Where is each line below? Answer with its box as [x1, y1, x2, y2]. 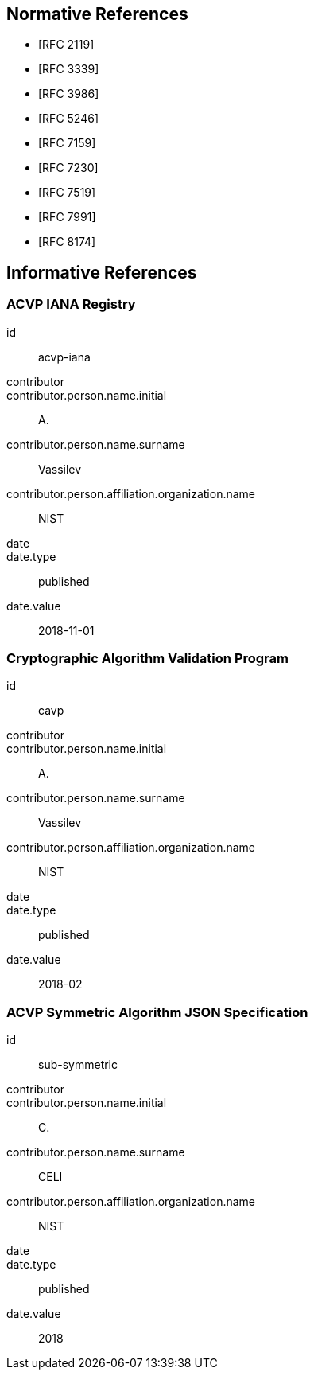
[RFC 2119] [38, 37, 95, 52]
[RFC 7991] [38, 210, 96, 224]
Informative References [6, 262, 197, 283]
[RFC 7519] [38, 185, 96, 200]
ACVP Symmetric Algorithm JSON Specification [6, 1004, 308, 1020]
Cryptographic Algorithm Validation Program [6, 650, 289, 667]
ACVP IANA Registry [6, 296, 136, 313]
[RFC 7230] [38, 161, 99, 175]
